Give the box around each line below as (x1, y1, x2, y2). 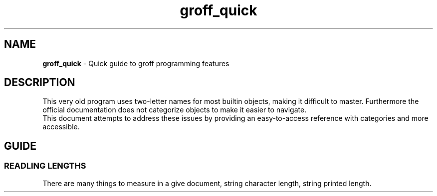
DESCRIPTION (4, 76, 75, 89)
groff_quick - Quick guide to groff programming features (42, 59, 229, 68)
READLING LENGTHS (4, 161, 86, 171)
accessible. (42, 122, 80, 131)
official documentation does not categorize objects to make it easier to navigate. (42, 105, 307, 114)
